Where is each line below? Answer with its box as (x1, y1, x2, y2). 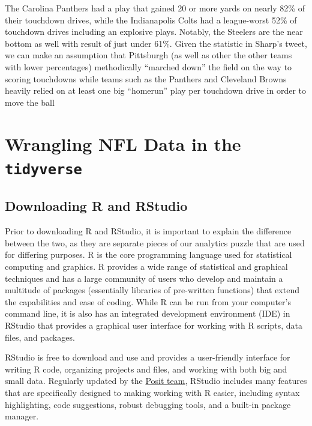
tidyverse (5, 160, 82, 178)
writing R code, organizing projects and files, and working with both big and (5, 362, 287, 375)
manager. (5, 410, 39, 422)
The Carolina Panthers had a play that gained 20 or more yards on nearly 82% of (5, 2, 305, 14)
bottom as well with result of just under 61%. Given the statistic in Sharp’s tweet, (5, 37, 307, 49)
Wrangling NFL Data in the (5, 131, 241, 156)
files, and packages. (5, 330, 75, 343)
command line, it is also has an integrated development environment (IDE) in (5, 307, 290, 320)
